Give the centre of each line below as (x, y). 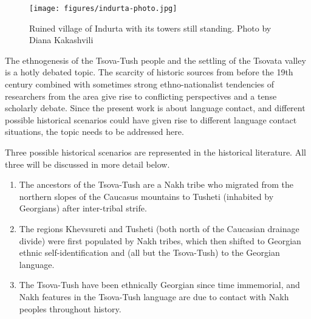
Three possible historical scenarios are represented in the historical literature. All (155, 152)
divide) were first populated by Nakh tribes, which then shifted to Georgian (160, 240)
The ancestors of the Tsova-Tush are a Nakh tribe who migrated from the (156, 184)
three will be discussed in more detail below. (87, 164)
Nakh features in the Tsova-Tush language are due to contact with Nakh (154, 296)
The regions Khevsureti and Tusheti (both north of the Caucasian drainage (159, 228)
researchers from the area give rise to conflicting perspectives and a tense (141, 96)
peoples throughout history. (70, 308)
